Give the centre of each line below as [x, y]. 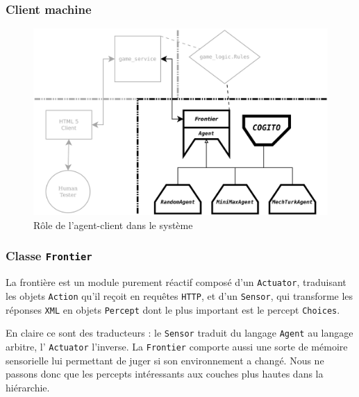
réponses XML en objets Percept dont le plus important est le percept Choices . [173, 309]
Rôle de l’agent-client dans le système [113, 225]
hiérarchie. [28, 387]
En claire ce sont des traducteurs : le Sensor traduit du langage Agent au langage [179, 333]
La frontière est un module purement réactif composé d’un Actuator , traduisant [176, 282]
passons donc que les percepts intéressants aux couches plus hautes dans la [165, 374]
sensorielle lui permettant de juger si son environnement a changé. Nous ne [165, 360]
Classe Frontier [49, 256]
